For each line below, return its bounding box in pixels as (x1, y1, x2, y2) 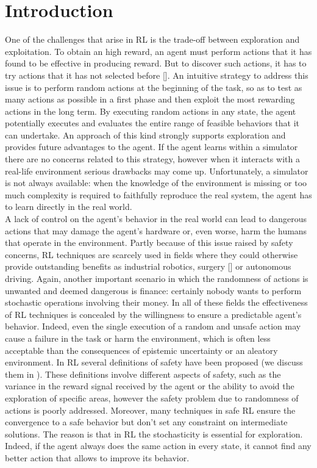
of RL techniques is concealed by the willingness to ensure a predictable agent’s (5, 308, 302, 320)
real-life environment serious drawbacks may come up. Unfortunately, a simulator (5, 164, 308, 177)
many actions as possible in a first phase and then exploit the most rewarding (5, 93, 295, 106)
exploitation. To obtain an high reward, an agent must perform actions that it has (5, 45, 312, 57)
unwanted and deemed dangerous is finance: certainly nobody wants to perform (5, 284, 302, 297)
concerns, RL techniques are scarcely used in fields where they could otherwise (5, 248, 298, 261)
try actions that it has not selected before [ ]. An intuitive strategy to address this (5, 68, 308, 81)
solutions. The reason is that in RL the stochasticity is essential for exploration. (5, 427, 303, 440)
